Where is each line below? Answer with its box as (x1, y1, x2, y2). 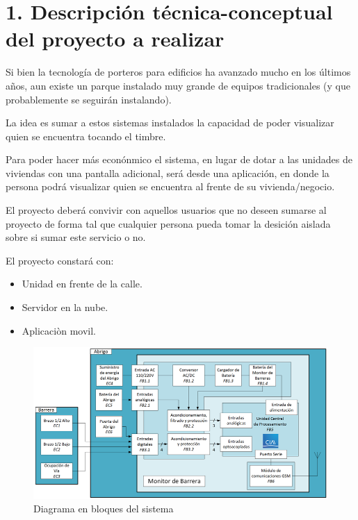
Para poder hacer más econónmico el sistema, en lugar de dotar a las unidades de (6, 152, 352, 167)
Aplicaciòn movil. (22, 323, 96, 337)
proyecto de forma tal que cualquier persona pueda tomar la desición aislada (6, 216, 331, 230)
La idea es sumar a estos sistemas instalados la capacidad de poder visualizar (6, 115, 334, 130)
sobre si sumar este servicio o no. (6, 230, 146, 244)
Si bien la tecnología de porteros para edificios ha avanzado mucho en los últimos (6, 65, 351, 79)
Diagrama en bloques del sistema (33, 501, 174, 516)
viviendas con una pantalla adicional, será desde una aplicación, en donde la (6, 165, 329, 180)
